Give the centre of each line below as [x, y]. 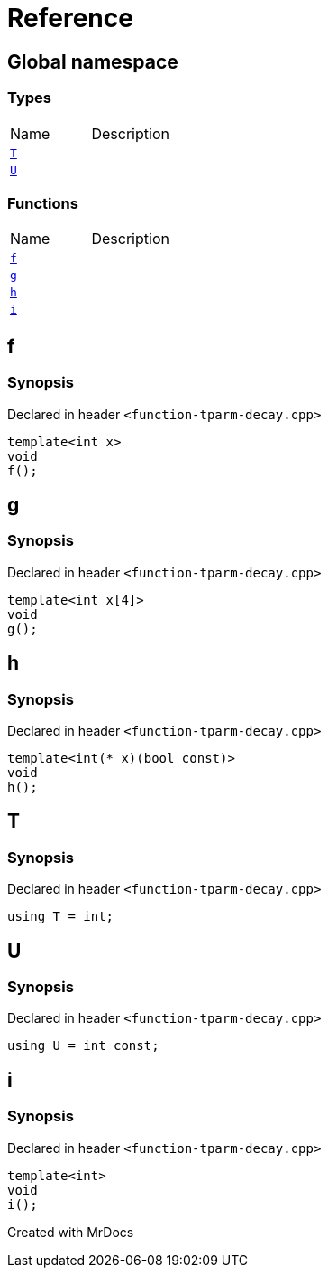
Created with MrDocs [71, 1232]
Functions [43, 203]
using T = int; [61, 917]
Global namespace [93, 61]
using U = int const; [83, 1046]
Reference [70, 18]
